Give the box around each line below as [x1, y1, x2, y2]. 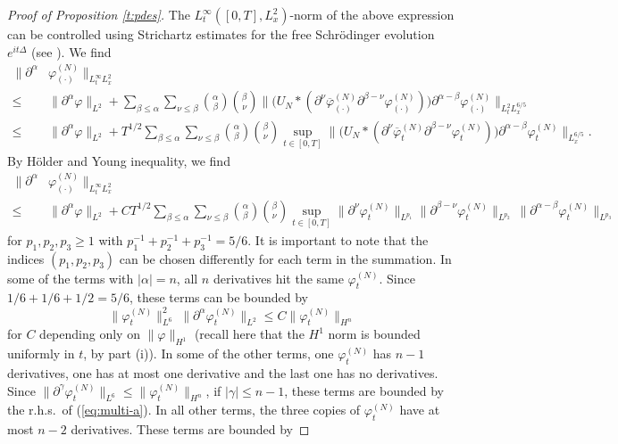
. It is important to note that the [247, 230, 429, 249]
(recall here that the [194, 325, 305, 343]
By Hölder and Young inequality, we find [7, 151, 230, 169]
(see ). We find [31, 42, 112, 61]
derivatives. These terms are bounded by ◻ [71, 420, 310, 439]
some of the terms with [7, 268, 134, 287]
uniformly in [7, 344, 75, 363]
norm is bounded [328, 325, 421, 343]
